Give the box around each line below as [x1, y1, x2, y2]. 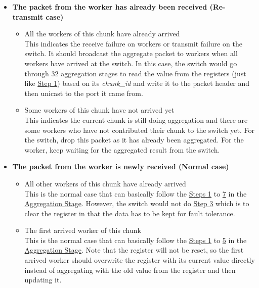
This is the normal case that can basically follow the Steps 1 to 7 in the [24, 188, 247, 199]
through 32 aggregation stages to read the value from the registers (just [24, 68, 246, 78]
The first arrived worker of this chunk [24, 225, 141, 235]
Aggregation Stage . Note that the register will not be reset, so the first [24, 245, 244, 255]
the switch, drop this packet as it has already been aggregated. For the [24, 134, 244, 145]
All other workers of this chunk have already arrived [24, 178, 186, 188]
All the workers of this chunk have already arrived [24, 28, 180, 39]
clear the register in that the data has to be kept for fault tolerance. [24, 208, 235, 218]
